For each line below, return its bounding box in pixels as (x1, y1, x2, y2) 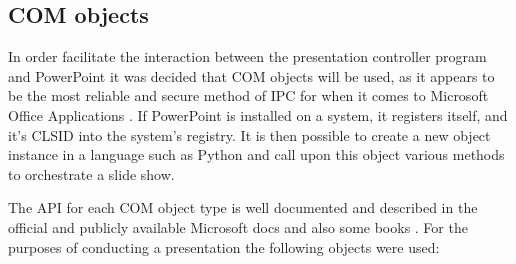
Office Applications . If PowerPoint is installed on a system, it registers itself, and (8, 104, 508, 125)
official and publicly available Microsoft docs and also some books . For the (8, 216, 468, 237)
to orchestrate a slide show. (8, 163, 175, 184)
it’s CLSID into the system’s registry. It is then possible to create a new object (8, 124, 491, 145)
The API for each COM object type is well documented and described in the (8, 197, 478, 218)
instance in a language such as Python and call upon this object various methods (8, 144, 505, 165)
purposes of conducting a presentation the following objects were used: (8, 236, 440, 257)
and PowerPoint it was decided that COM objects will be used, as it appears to (8, 65, 495, 86)
